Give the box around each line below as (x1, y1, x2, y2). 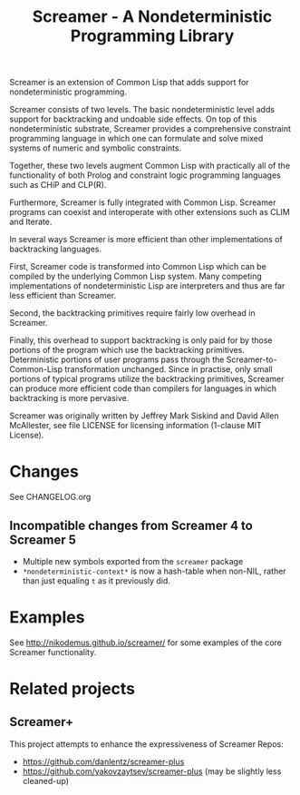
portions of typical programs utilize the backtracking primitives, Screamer (9, 374, 285, 385)
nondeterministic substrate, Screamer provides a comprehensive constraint (9, 123, 292, 134)
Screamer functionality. (9, 646, 97, 657)
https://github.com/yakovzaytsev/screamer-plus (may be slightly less (22, 765, 282, 777)
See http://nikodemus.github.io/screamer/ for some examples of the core (9, 637, 283, 648)
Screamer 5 (9, 532, 77, 547)
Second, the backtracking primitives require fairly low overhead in (9, 308, 256, 319)
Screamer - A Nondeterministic (32, 6, 273, 27)
